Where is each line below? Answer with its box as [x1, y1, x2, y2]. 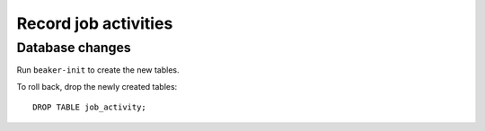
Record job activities [16, 13, 173, 33]
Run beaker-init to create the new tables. [16, 65, 180, 75]
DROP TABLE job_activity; [32, 102, 147, 112]
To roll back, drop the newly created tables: [16, 81, 178, 92]
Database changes [16, 39, 132, 56]
